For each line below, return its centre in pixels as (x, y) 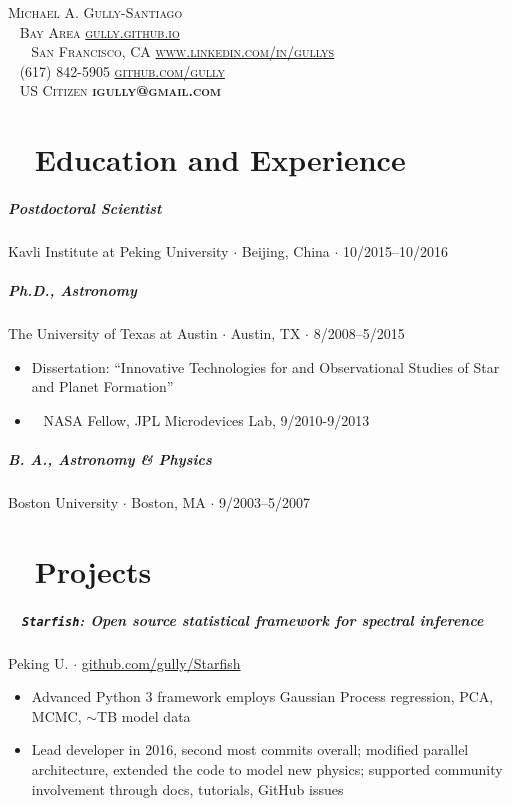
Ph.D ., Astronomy (72, 290)
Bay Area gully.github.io (99, 31)
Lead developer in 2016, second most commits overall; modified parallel (250, 749)
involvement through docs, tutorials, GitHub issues (187, 788)
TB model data (144, 715)
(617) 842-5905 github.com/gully (122, 70)
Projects (93, 570)
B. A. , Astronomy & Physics (110, 459)
